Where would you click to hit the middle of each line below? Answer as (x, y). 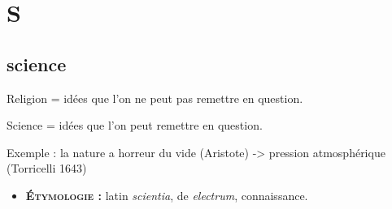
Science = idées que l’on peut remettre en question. (135, 125)
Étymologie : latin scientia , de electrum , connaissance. (167, 195)
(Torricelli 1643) (47, 168)
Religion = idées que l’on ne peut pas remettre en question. (155, 98)
